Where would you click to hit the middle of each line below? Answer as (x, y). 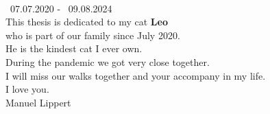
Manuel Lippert (38, 102)
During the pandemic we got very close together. (108, 61)
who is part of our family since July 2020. (93, 35)
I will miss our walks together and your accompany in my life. (136, 75)
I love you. (27, 89)
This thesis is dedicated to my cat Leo (87, 22)
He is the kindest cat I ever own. (74, 48)
